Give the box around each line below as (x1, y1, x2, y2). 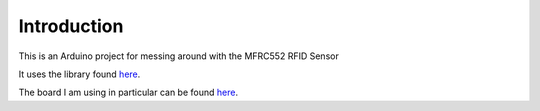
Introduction (18, 15, 124, 37)
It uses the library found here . (18, 68, 141, 80)
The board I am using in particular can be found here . (18, 86, 239, 99)
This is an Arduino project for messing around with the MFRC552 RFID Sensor (18, 50, 339, 62)
